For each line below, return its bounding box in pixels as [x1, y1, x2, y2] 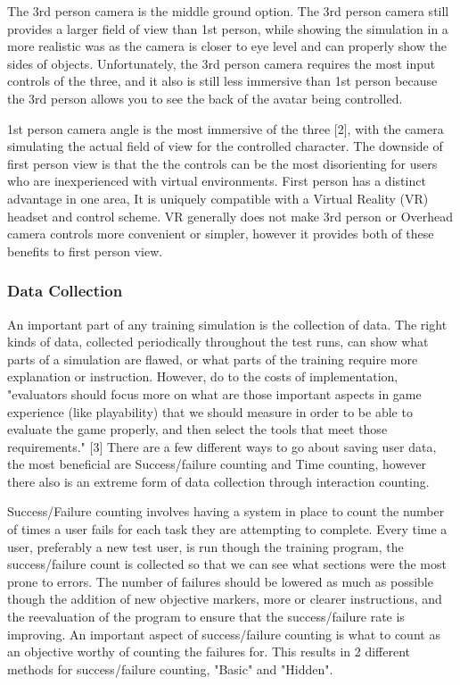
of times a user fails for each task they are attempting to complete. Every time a [7, 520, 448, 539]
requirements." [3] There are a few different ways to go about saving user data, [7, 437, 437, 455]
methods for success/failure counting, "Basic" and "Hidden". [7, 659, 333, 678]
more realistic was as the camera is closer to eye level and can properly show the [7, 37, 447, 55]
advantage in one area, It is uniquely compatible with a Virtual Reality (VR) [7, 188, 429, 207]
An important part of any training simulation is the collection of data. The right [7, 314, 448, 333]
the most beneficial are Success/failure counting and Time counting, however [7, 455, 427, 473]
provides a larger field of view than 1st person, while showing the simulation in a [7, 19, 448, 38]
